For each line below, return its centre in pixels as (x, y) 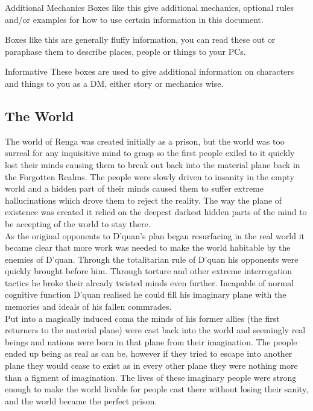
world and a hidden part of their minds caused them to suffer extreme (134, 188)
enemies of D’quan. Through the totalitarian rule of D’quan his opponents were (152, 259)
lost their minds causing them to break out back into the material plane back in (153, 164)
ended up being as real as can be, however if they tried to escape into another (149, 353)
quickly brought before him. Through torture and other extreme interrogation (149, 271)
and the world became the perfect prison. (81, 400)
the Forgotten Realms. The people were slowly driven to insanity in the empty (150, 176)
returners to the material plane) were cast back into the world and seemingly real (155, 330)
